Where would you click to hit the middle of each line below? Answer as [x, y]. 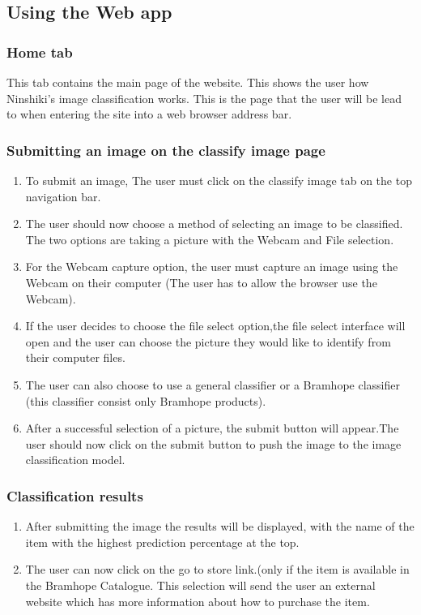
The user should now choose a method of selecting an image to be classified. [214, 224]
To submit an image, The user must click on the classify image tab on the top [219, 180]
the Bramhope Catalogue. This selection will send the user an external [200, 585]
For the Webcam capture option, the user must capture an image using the [212, 267]
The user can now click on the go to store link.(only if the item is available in [217, 569]
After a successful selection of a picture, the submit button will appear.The [212, 428]
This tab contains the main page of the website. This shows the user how [188, 82]
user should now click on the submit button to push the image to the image [213, 443]
